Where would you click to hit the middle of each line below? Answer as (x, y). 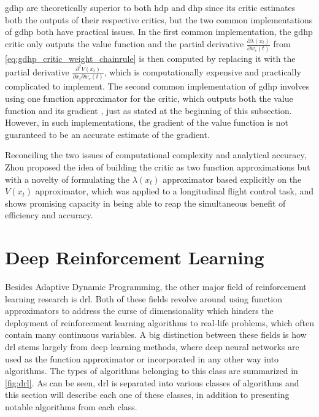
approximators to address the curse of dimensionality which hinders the (139, 311)
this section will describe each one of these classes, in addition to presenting (147, 395)
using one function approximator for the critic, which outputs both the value (149, 98)
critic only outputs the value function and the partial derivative (125, 44)
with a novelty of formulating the (67, 179)
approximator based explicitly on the (232, 179)
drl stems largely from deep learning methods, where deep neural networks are (152, 347)
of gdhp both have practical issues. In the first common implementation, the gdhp (159, 32)
